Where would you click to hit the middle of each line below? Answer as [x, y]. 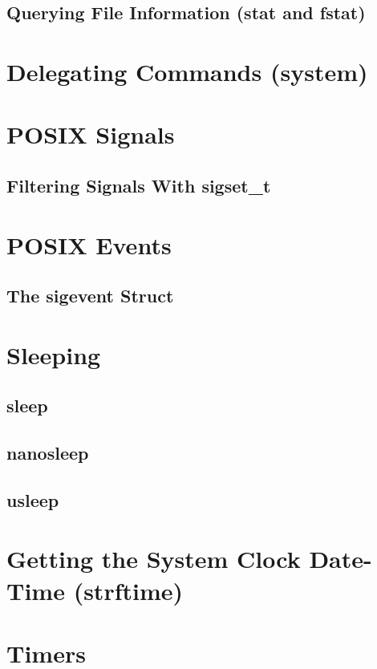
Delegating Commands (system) [187, 71]
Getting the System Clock [154, 559]
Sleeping [54, 354]
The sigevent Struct [90, 296]
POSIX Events [89, 244]
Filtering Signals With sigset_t [139, 185]
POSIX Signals [91, 134]
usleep [33, 499]
